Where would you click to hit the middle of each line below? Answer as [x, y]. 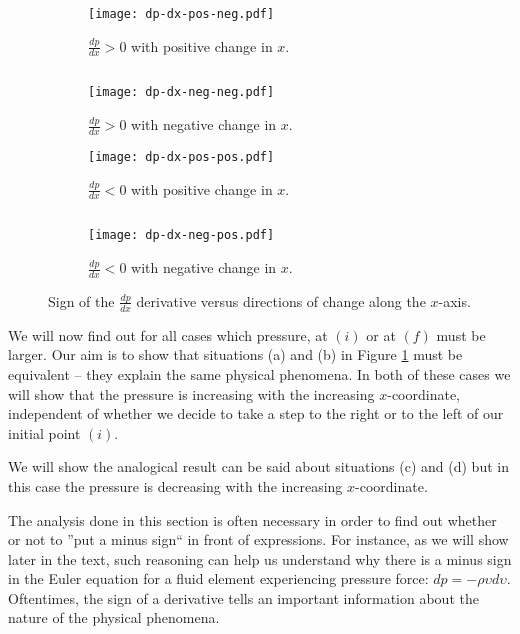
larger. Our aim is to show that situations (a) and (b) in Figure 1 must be [235, 354]
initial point [44, 432]
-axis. [454, 300]
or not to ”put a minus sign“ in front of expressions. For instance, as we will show [258, 539]
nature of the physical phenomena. [114, 617]
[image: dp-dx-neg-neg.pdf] [181, 92]
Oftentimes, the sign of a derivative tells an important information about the [243, 597]
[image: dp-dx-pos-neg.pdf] [181, 14]
